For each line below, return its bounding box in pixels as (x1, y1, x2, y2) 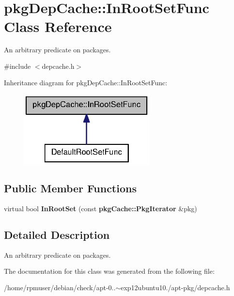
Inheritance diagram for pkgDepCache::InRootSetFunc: (4, 77, 168, 87)
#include (4, 61, 31, 71)
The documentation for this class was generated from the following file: (4, 266, 215, 276)
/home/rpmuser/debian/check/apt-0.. (4, 282, 116, 292)
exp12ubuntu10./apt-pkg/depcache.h (121, 282, 230, 292)
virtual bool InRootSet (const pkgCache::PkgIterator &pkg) (4, 203, 197, 213)
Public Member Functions (4, 181, 137, 196)
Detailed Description (4, 227, 110, 242)
